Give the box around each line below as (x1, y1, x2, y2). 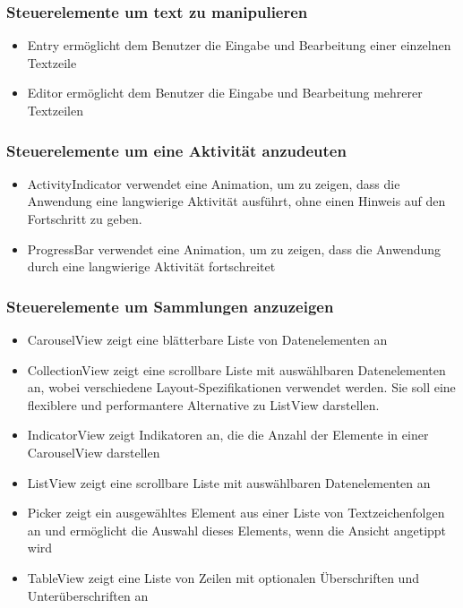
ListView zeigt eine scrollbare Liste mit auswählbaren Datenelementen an (27, 473, 431, 492)
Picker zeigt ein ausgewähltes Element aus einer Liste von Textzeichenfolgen (27, 503, 445, 522)
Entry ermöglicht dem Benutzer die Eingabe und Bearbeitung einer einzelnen (27, 36, 451, 55)
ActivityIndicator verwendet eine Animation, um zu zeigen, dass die (27, 174, 400, 193)
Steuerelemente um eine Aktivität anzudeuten (6, 139, 347, 161)
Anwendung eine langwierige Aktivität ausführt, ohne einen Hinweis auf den (27, 192, 446, 210)
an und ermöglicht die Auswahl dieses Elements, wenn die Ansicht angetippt (27, 520, 447, 539)
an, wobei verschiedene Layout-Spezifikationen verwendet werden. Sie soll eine (27, 378, 456, 397)
